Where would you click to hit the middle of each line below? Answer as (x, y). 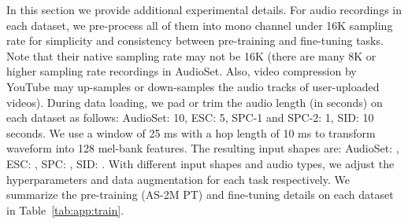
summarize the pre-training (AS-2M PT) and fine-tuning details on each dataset (200, 195)
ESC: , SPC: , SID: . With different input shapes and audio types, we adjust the (200, 163)
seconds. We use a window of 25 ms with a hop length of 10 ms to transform (191, 132)
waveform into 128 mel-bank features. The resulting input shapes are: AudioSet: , (203, 148)
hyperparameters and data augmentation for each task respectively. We (178, 179)
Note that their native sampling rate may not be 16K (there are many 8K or (191, 55)
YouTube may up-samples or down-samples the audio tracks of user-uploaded (193, 86)
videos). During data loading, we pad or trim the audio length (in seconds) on (195, 102)
